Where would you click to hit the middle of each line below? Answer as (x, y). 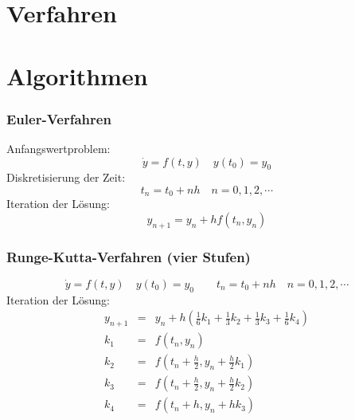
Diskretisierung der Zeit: (66, 177)
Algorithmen (77, 75)
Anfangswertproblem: (59, 148)
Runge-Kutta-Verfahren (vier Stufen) (129, 256)
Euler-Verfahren (59, 118)
